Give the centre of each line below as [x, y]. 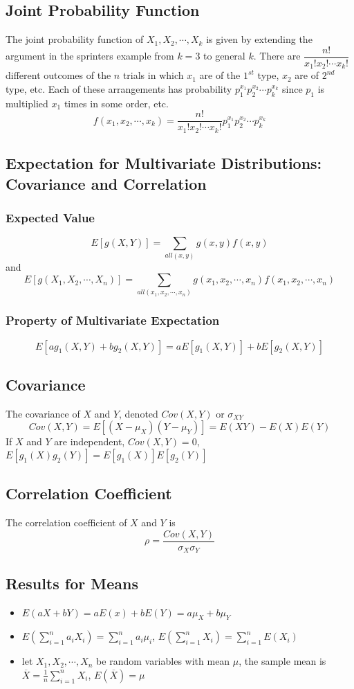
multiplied [27, 103]
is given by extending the [259, 39]
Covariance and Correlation [106, 183]
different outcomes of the [58, 75]
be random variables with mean [163, 661]
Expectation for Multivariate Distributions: [164, 163]
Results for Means [72, 583]
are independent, [90, 441]
